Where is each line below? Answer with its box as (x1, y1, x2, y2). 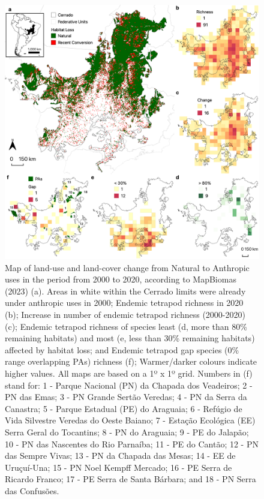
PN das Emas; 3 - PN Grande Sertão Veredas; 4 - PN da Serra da (5, 390, 247, 403)
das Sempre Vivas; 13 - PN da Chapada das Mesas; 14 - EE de (5, 449, 236, 462)
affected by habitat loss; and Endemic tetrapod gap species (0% (5, 343, 239, 356)
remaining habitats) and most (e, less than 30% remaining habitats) (5, 332, 255, 344)
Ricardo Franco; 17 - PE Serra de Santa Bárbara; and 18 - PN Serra (5, 473, 256, 485)
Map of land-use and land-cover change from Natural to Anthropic (5, 261, 250, 273)
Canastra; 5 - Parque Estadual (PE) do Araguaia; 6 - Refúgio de (5, 402, 242, 414)
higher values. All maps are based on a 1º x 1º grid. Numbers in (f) (5, 366, 253, 379)
